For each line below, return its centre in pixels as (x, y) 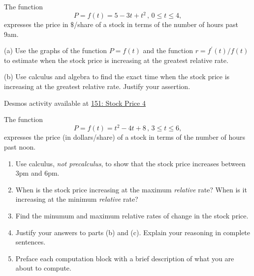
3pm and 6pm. (37, 173)
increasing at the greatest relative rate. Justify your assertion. (97, 86)
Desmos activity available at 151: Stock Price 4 (75, 103)
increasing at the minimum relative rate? (77, 199)
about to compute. (43, 268)
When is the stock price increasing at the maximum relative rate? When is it (131, 189)
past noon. (20, 146)
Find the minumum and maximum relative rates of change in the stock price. (132, 215)
